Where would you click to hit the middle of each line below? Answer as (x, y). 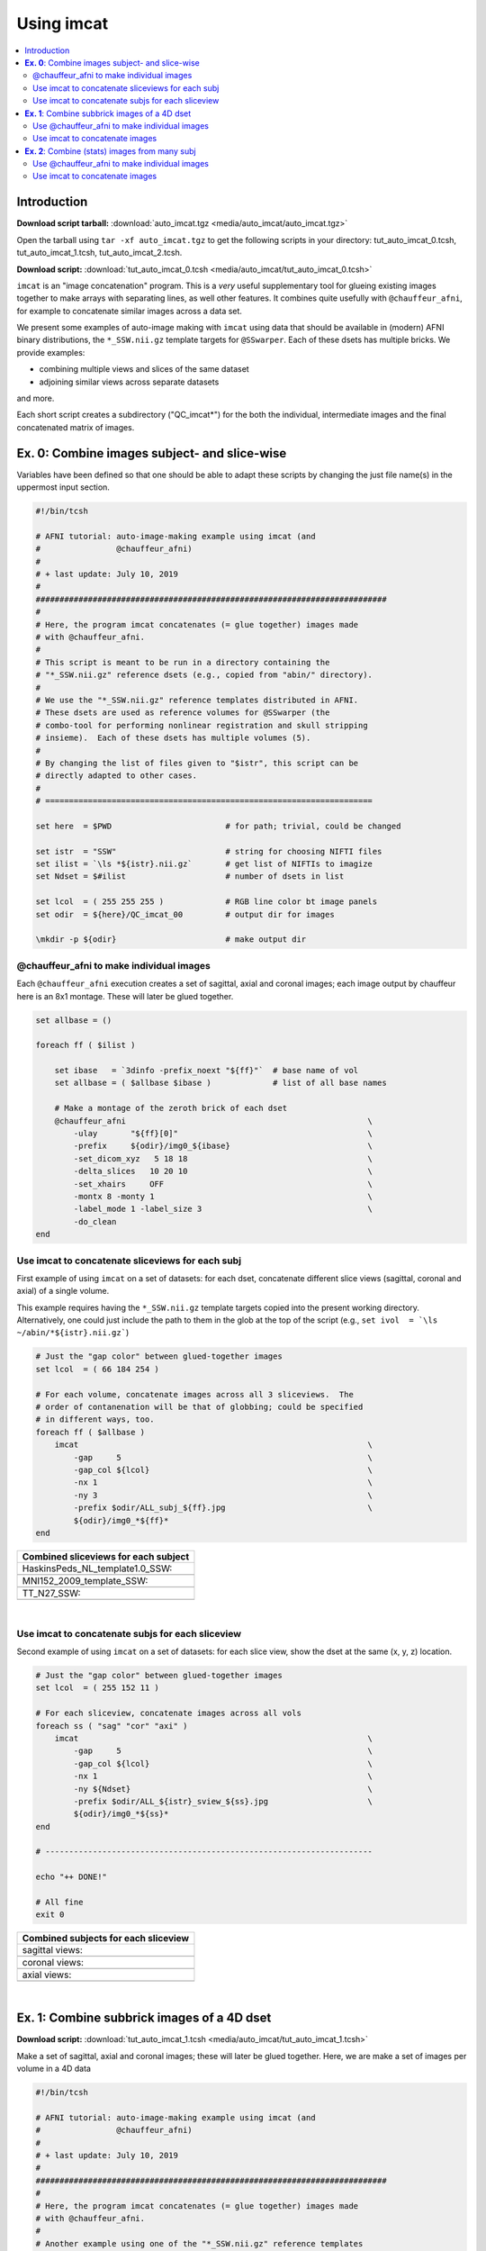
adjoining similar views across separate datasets (129, 382)
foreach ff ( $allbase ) (90, 1432)
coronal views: (53, 1963)
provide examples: (51, 352)
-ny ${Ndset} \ (223, 1789)
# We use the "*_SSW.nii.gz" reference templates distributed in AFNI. (197, 700)
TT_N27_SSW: (51, 1593)
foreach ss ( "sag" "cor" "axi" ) (112, 1726)
